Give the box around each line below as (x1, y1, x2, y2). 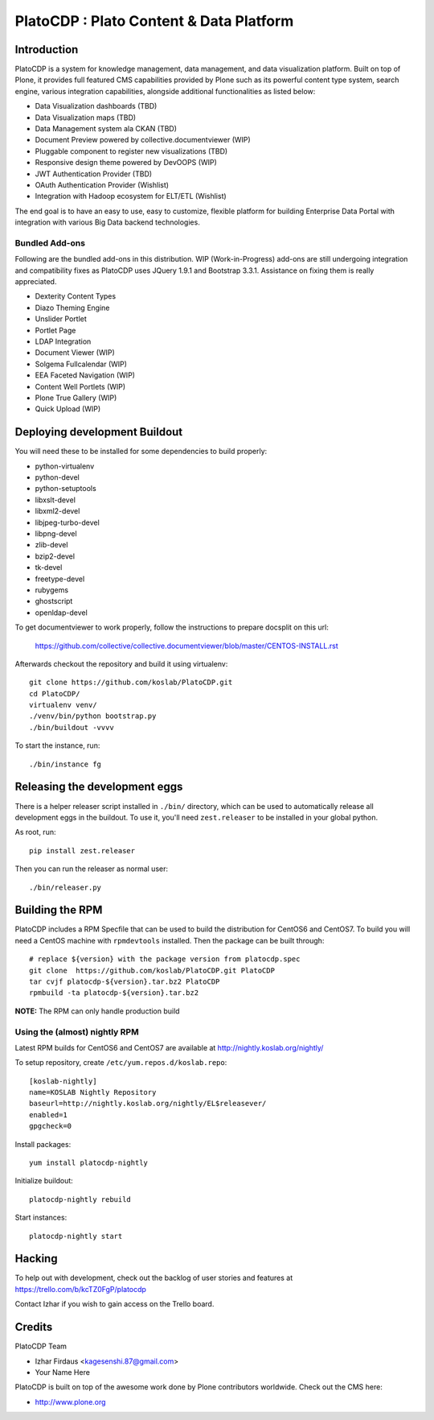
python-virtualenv (35, 461, 95, 471)
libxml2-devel (35, 506, 80, 516)
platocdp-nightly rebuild (29, 1195, 132, 1203)
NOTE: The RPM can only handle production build (14, 1006, 180, 1016)
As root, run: (14, 828, 56, 837)
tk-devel (35, 563, 63, 572)
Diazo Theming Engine (35, 303, 110, 312)
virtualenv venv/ (29, 700, 97, 710)
